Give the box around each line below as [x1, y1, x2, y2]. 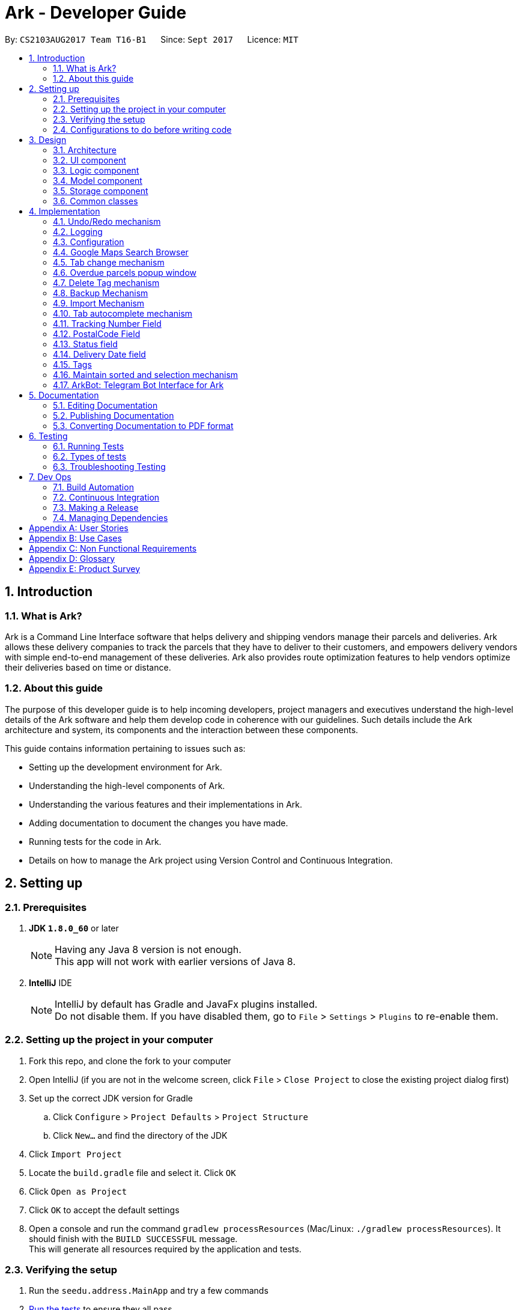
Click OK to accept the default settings [29, 1204, 180, 1215]
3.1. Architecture [53, 144, 117, 155]
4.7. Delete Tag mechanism [53, 277, 160, 288]
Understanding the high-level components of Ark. [29, 780, 225, 791]
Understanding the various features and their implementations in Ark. [29, 799, 303, 809]
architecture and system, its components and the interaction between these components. [5, 724, 359, 735]
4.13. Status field [53, 338, 118, 349]
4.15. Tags [53, 359, 92, 370]
